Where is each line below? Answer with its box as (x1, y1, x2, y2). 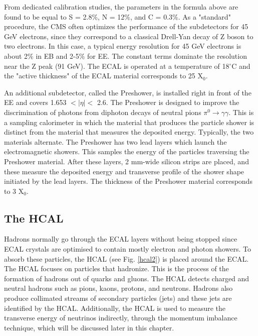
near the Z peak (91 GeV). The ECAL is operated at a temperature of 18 (4, 60, 229, 71)
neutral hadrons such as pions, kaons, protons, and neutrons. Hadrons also (4, 283, 233, 293)
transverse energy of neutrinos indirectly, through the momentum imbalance (4, 312, 237, 323)
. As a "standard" (178, 11, 231, 22)
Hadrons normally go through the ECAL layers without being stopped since (4, 234, 237, 244)
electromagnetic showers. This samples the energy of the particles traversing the (4, 146, 249, 157)
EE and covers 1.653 (4, 97, 67, 107)
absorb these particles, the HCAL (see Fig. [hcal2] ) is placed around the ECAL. (4, 253, 249, 264)
